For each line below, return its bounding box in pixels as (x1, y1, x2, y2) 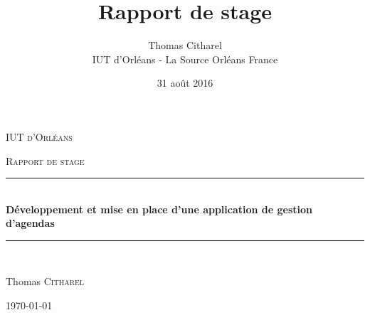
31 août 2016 (157, 75, 213, 90)
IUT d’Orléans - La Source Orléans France (92, 51, 278, 66)
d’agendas (6, 215, 55, 230)
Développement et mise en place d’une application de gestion (6, 201, 313, 216)
